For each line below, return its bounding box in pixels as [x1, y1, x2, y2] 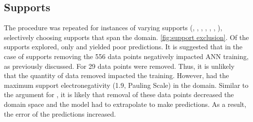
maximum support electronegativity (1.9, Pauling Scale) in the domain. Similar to [4, 80, 249, 90]
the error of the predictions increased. [4, 108, 116, 119]
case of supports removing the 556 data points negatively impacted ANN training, [4, 51, 249, 61]
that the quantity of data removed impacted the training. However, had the [4, 70, 229, 81]
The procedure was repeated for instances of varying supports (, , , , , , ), [4, 22, 222, 33]
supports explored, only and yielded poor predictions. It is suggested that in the [4, 41, 243, 52]
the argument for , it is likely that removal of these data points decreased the [4, 89, 234, 100]
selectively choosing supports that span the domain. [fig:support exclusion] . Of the [4, 32, 249, 42]
